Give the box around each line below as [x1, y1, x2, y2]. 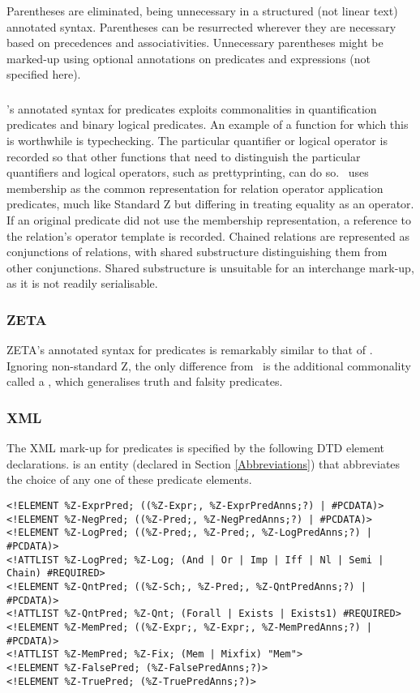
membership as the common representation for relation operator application [6, 179, 384, 196]
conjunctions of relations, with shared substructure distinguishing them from [6, 243, 388, 260]
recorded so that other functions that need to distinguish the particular [6, 148, 361, 165]
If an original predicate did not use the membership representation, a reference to [6, 212, 412, 229]
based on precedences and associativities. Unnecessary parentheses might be [6, 34, 384, 51]
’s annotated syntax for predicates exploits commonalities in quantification [6, 100, 377, 117]
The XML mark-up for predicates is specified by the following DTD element [6, 439, 385, 456]
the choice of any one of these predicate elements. [6, 471, 252, 488]
